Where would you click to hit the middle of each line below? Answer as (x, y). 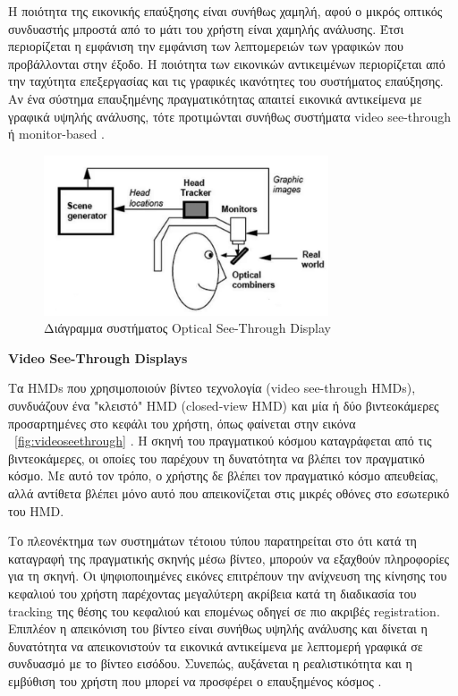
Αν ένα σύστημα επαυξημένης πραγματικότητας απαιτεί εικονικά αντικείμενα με (215, 98)
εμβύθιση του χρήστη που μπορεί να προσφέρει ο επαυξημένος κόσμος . (195, 680)
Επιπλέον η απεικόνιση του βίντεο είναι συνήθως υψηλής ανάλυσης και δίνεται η (218, 628)
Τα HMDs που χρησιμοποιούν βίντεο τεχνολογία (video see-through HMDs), (212, 388)
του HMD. (36, 510)
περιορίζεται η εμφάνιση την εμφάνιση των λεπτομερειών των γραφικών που (206, 46)
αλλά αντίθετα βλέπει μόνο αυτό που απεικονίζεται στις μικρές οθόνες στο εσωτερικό (229, 492)
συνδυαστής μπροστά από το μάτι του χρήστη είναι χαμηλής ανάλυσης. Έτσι (206, 28)
